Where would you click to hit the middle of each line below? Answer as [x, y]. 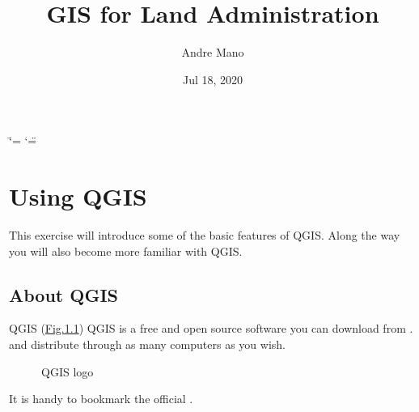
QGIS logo [68, 371]
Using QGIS [78, 196]
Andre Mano [213, 52]
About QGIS [63, 294]
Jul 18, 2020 [213, 79]
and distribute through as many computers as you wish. [147, 344]
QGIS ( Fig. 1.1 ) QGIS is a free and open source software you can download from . [211, 328]
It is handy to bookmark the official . [101, 399]
